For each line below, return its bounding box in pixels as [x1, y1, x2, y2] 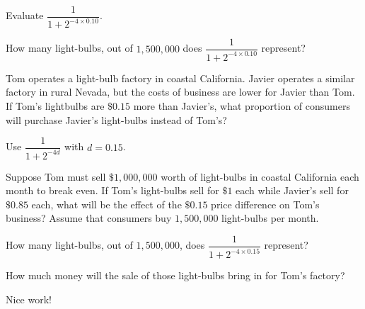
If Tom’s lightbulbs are [6, 99, 105, 113]
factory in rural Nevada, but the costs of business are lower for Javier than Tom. [6, 84, 355, 99]
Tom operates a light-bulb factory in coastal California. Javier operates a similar [6, 70, 355, 85]
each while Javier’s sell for [236, 183, 349, 198]
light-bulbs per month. [221, 210, 319, 225]
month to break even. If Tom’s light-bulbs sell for [6, 183, 219, 198]
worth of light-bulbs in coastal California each [161, 169, 359, 184]
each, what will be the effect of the [31, 196, 182, 211]
